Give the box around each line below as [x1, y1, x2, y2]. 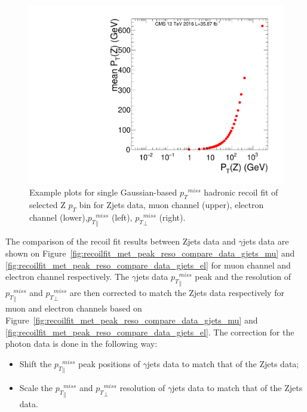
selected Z [29, 199, 66, 211]
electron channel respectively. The [5, 270, 130, 283]
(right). [159, 210, 186, 223]
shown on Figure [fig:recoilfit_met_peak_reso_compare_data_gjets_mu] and [5, 247, 295, 260]
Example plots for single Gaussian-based [29, 186, 177, 199]
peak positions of [78, 357, 140, 370]
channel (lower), [29, 210, 88, 223]
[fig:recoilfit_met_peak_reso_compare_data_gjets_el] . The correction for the [5, 325, 294, 338]
